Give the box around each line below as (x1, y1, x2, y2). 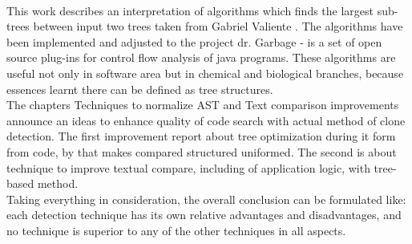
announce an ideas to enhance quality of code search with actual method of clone (6, 112, 406, 128)
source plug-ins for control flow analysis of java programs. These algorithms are (6, 49, 396, 66)
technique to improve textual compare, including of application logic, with (6, 159, 370, 176)
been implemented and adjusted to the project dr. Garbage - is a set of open (6, 33, 382, 50)
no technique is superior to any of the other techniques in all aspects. (6, 222, 346, 238)
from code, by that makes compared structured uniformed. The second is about (6, 143, 397, 160)
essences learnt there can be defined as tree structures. (6, 80, 273, 97)
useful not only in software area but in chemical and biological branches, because (6, 64, 404, 81)
